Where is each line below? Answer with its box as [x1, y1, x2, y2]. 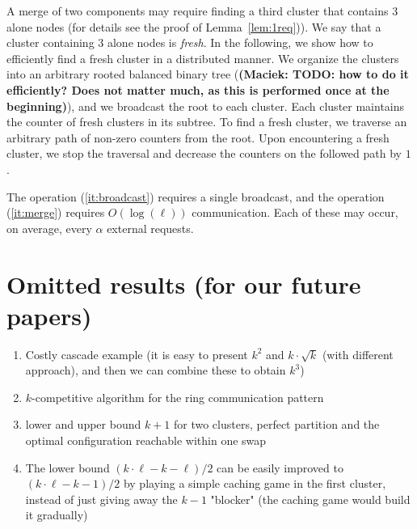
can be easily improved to [217, 459, 343, 476]
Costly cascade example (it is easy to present [25, 345, 248, 362]
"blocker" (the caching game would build [210, 490, 411, 507]
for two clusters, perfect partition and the [174, 416, 380, 433]
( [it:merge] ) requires [6, 204, 105, 221]
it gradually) [25, 506, 88, 523]
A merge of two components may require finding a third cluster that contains [6, 2, 389, 19]
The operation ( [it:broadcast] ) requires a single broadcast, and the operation [6, 188, 385, 205]
